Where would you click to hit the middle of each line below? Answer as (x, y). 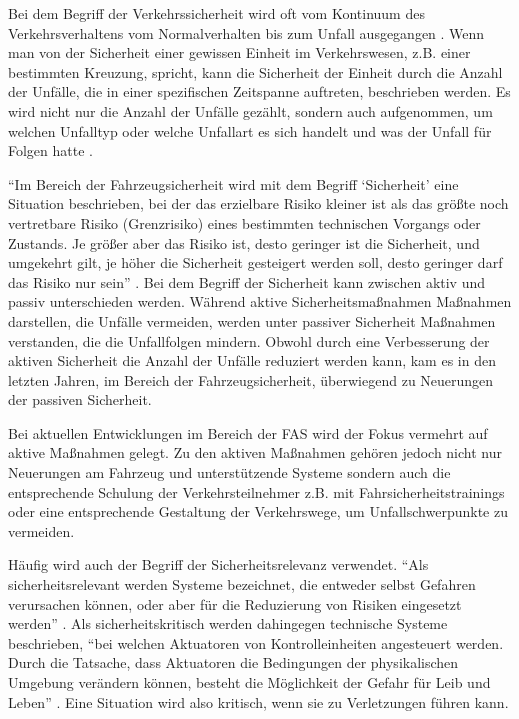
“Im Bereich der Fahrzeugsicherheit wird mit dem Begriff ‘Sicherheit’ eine (233, 183)
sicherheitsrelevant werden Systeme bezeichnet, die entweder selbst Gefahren (242, 584)
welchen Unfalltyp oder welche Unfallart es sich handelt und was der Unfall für (250, 130)
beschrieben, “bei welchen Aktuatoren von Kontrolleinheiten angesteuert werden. (256, 642)
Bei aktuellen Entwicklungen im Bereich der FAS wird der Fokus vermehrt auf (248, 432)
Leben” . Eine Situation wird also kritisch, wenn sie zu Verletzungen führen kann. (258, 701)
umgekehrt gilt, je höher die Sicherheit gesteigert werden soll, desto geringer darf (255, 262)
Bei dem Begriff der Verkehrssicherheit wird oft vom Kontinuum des (216, 13)
